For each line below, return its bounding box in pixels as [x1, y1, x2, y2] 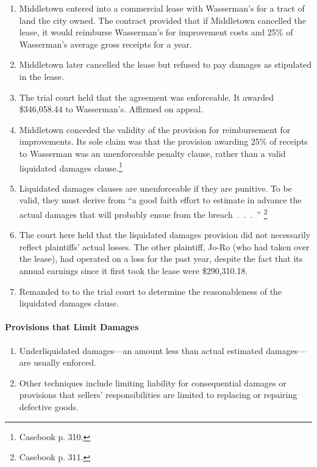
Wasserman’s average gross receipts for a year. [19, 37, 192, 50]
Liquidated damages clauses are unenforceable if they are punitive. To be [19, 181, 292, 194]
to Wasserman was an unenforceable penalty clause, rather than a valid [19, 147, 286, 159]
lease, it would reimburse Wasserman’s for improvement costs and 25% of [19, 26, 293, 38]
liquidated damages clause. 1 [19, 159, 123, 174]
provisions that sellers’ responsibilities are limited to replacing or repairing [19, 388, 297, 401]
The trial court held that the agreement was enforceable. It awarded [19, 90, 274, 103]
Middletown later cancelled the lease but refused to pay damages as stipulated [19, 58, 312, 71]
